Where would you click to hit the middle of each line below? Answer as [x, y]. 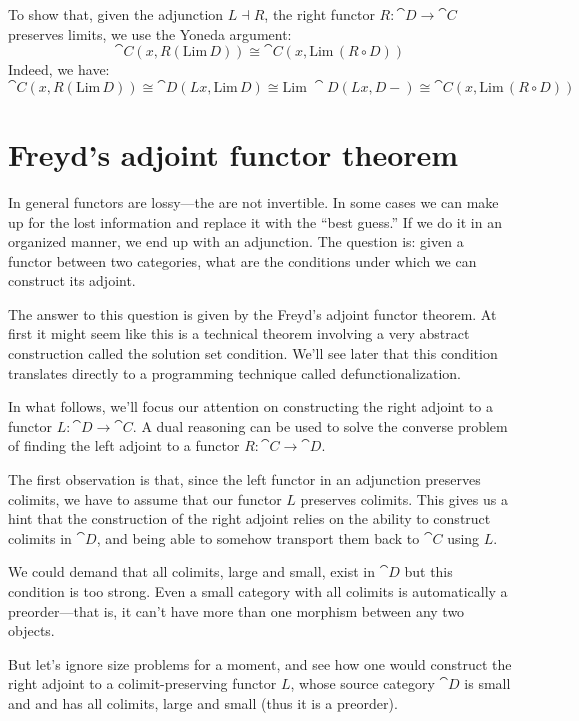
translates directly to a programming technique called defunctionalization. [235, 372]
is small [487, 683]
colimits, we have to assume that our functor [145, 498]
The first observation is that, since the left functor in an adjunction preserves [244, 479]
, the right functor [319, 14]
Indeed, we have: [59, 69]
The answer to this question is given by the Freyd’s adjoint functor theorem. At [252, 313]
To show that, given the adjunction [116, 14]
